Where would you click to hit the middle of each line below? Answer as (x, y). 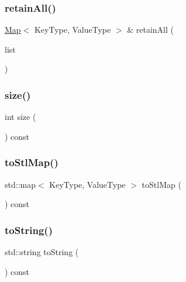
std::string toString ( (42, 252)
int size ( (20, 117)
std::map (20, 184)
